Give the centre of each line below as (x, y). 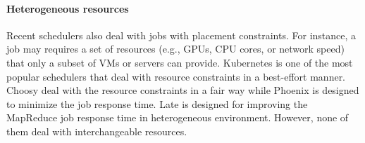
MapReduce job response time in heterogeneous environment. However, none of (178, 117)
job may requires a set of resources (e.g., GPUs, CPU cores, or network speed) (175, 49)
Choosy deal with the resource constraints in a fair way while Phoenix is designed (183, 90)
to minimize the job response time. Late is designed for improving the (157, 103)
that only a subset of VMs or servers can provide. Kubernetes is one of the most (180, 62)
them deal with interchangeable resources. (97, 131)
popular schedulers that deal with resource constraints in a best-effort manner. (176, 76)
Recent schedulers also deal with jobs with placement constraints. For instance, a (181, 35)
